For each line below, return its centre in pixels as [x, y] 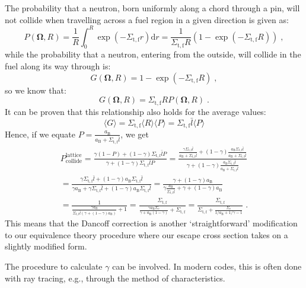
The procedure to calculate [54, 266]
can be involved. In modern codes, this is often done [207, 266]
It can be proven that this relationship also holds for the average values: [136, 111]
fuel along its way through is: [58, 66]
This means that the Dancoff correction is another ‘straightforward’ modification [151, 223]
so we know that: [36, 90]
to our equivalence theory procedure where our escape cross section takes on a [146, 234]
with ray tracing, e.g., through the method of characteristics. [115, 278]
